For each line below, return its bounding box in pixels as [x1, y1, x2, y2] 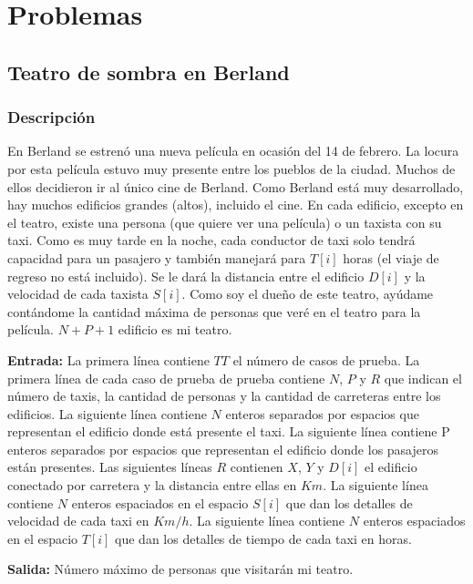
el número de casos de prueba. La [232, 350, 420, 369]
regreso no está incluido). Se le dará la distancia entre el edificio [7, 266, 365, 285]
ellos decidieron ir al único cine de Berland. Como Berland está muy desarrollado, [7, 177, 464, 196]
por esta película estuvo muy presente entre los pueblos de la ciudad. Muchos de [7, 159, 456, 178]
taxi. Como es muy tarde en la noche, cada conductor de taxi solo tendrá [7, 231, 416, 250]
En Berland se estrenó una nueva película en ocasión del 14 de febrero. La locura [7, 141, 459, 160]
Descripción [7, 106, 96, 128]
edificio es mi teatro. [118, 320, 232, 339]
